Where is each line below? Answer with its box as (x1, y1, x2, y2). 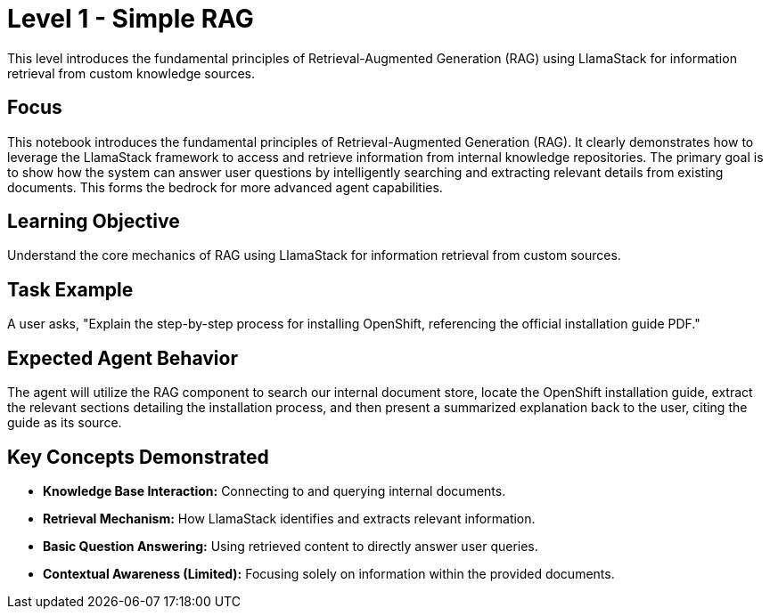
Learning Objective (7, 210, 180, 233)
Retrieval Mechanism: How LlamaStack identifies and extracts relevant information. (43, 510, 536, 526)
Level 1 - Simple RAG (7, 4, 254, 34)
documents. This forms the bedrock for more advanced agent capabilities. (7, 179, 443, 195)
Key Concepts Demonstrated (7, 445, 269, 468)
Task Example (7, 278, 134, 301)
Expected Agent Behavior (7, 346, 238, 369)
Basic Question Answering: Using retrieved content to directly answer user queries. (43, 538, 538, 554)
